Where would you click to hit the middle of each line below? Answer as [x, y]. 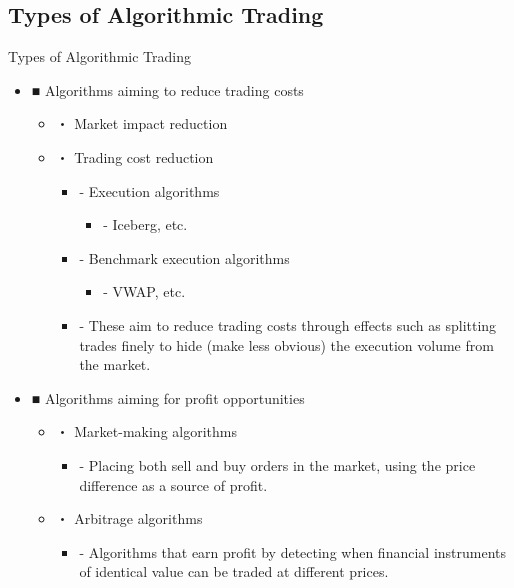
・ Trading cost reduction [134, 156]
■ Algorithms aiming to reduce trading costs [167, 89]
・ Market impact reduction [141, 123]
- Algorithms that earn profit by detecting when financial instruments [293, 551]
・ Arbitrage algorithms [129, 518]
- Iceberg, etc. [145, 224]
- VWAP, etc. [144, 291]
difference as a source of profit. [173, 484]
